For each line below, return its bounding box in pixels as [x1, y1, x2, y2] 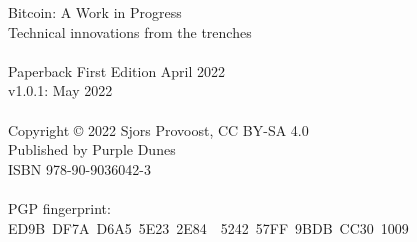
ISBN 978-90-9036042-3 [8, 158, 151, 179]
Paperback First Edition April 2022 [8, 60, 226, 81]
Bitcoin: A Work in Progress [8, 2, 182, 22]
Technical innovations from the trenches [8, 21, 252, 42]
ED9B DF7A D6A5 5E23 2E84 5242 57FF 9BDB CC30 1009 [8, 217, 409, 238]
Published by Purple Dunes [8, 139, 176, 160]
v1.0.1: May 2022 [8, 80, 113, 101]
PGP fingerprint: [8, 197, 111, 218]
